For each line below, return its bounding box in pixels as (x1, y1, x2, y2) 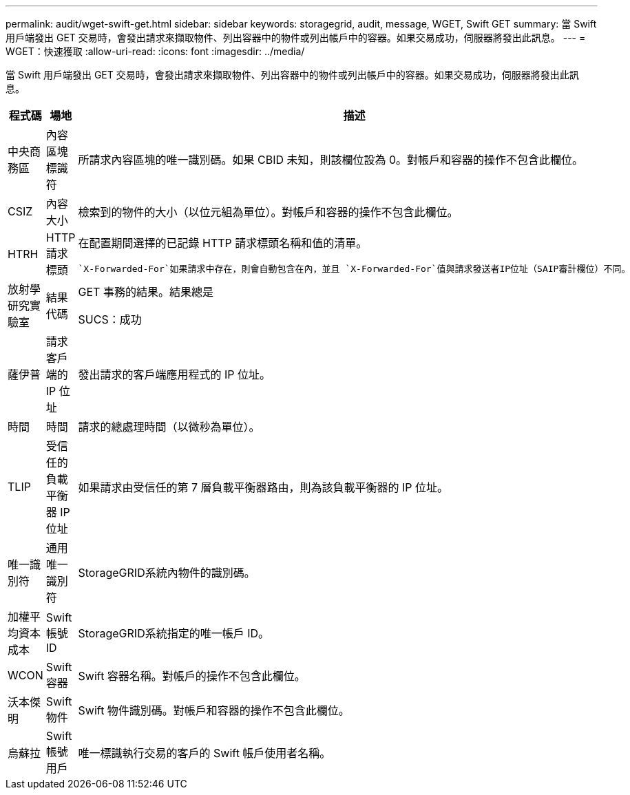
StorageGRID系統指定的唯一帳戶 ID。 (78, 626, 270, 640)
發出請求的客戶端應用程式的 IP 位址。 (78, 368, 271, 381)
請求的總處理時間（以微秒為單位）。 (78, 420, 260, 434)
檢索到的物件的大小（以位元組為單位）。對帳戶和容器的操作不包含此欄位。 (78, 205, 459, 219)
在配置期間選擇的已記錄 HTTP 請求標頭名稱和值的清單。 (78, 235, 368, 250)
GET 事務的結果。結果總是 (78, 285, 213, 299)
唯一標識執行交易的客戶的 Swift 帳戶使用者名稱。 (78, 746, 331, 760)
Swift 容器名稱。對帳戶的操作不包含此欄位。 (78, 669, 306, 683)
